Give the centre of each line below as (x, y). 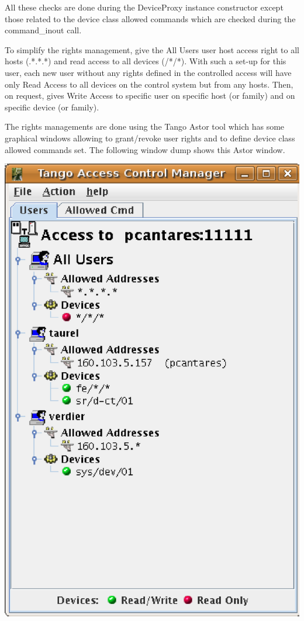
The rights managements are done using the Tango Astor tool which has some (145, 126)
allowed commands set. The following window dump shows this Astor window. (145, 149)
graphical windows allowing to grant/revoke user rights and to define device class (150, 138)
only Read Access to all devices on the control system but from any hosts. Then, (149, 84)
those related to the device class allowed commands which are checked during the (150, 18)
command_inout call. (43, 30)
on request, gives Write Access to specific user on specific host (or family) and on (150, 96)
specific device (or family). (52, 107)
